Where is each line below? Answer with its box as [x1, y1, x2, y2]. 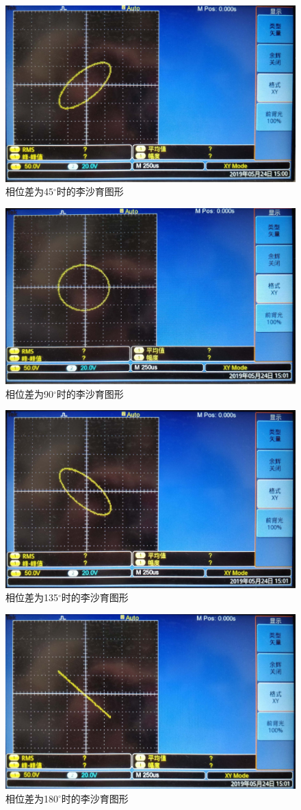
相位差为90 [5, 386, 53, 401]
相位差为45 [5, 184, 53, 199]
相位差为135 [5, 590, 58, 605]
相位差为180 [5, 791, 58, 805]
